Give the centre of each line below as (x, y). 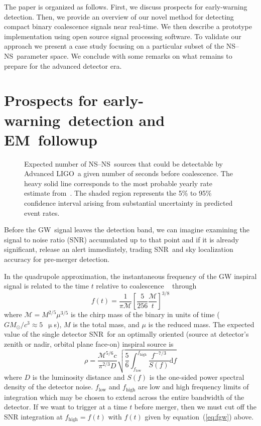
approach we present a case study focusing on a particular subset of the (114, 46)
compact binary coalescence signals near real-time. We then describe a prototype (128, 26)
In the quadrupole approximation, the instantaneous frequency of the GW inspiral (130, 276)
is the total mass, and (106, 324)
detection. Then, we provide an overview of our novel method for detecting (119, 16)
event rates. (42, 212)
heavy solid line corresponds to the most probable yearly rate (118, 183)
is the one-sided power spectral (197, 377)
